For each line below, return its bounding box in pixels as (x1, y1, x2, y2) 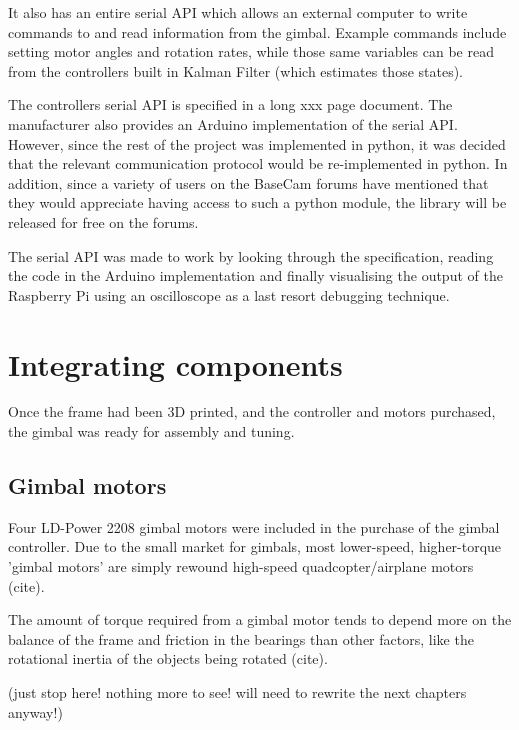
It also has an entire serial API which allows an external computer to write (8, 2, 468, 22)
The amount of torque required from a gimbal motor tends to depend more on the (8, 609, 512, 630)
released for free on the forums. (8, 211, 199, 232)
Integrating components (8, 343, 343, 384)
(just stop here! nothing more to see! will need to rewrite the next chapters (8, 681, 467, 702)
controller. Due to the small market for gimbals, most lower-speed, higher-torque (8, 536, 502, 557)
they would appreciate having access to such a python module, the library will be (8, 192, 507, 213)
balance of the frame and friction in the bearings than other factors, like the (8, 628, 474, 649)
